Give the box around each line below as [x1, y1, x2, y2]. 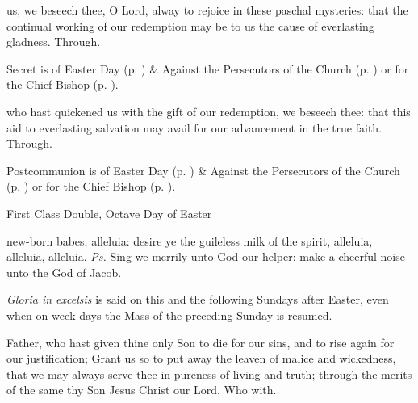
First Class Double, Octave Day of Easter [6, 204, 212, 221]
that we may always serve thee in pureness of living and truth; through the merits [6, 365, 412, 382]
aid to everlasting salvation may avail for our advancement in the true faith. [6, 119, 382, 136]
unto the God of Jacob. [6, 263, 122, 280]
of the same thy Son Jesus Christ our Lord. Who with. [6, 381, 277, 398]
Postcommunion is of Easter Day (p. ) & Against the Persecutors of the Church [6, 162, 400, 178]
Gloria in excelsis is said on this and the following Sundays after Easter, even [6, 291, 389, 308]
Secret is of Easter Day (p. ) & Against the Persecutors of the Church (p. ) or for [6, 60, 409, 77]
